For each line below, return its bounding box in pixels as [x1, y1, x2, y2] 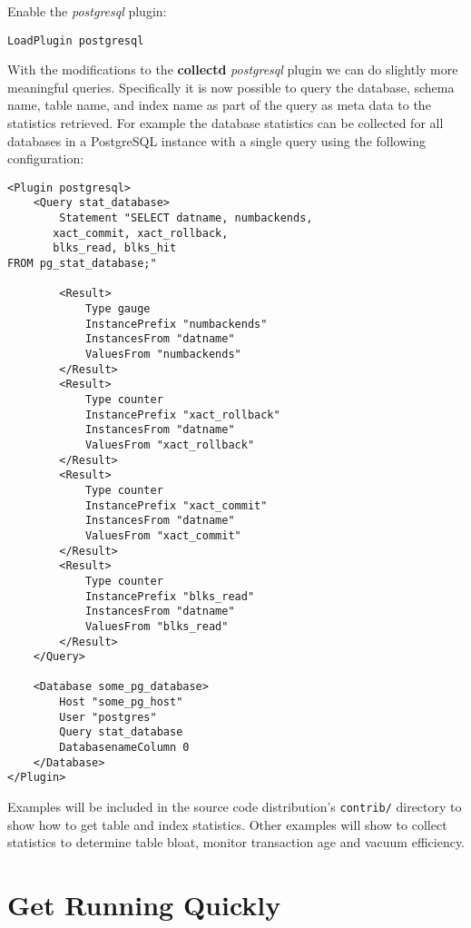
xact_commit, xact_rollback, [53, 226, 229, 240]
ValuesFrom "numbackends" [84, 348, 241, 361]
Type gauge [84, 302, 151, 316]
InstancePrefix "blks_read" [84, 589, 255, 603]
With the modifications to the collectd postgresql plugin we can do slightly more [7, 60, 458, 79]
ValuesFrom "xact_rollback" [84, 438, 255, 451]
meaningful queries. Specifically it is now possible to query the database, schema [7, 77, 455, 96]
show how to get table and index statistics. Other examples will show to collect [7, 814, 447, 834]
